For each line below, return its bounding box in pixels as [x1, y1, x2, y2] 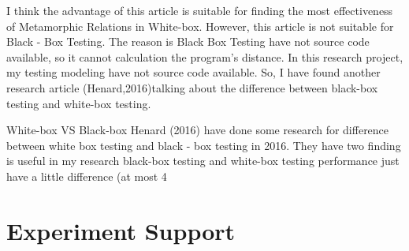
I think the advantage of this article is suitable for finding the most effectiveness [6, 2, 393, 18]
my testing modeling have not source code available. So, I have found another [6, 64, 381, 81]
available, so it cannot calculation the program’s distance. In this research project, [6, 48, 403, 65]
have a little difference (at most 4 [6, 167, 167, 184]
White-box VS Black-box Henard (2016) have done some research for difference [6, 122, 389, 138]
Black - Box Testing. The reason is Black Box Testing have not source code [6, 33, 370, 50]
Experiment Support [6, 214, 236, 246]
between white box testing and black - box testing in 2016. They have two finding [6, 137, 401, 153]
